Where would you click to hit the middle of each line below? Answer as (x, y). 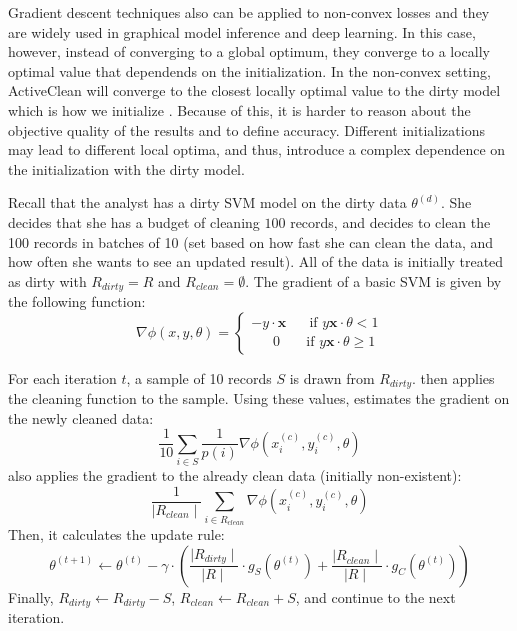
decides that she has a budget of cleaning (134, 221)
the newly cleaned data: (81, 417)
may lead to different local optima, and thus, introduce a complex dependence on (257, 149)
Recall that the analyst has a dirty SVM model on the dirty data (207, 202)
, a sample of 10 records (199, 377)
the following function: (77, 301)
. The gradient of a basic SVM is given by (373, 280)
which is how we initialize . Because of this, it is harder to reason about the (239, 109)
